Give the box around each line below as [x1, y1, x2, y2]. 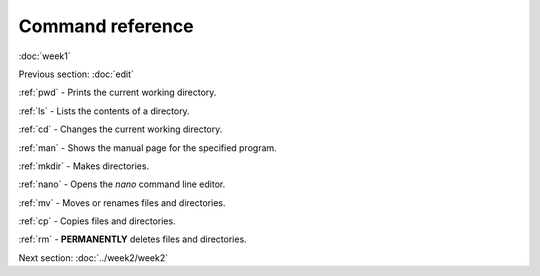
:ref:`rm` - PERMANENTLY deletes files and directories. [18, 233, 247, 245]
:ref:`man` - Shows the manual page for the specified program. [18, 141, 277, 154]
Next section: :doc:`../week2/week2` [18, 251, 169, 264]
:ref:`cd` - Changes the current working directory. [18, 123, 223, 135]
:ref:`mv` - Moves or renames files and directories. [18, 196, 226, 209]
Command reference [18, 15, 194, 37]
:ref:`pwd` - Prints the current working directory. [18, 86, 217, 99]
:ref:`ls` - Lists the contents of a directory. [18, 105, 190, 117]
